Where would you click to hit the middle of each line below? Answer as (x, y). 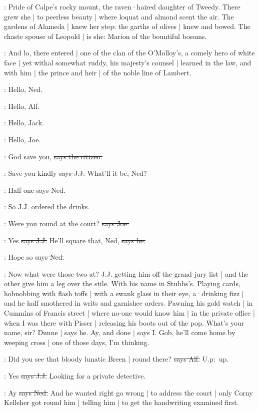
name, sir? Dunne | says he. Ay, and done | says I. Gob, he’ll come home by (120, 332)
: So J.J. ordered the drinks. (47, 206)
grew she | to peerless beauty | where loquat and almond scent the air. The (119, 16)
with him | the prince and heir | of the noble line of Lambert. (98, 72)
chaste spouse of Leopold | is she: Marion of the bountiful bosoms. (105, 36)
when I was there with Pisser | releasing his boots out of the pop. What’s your (124, 322)
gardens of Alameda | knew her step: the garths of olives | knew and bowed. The (127, 26)
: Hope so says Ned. (34, 257)
